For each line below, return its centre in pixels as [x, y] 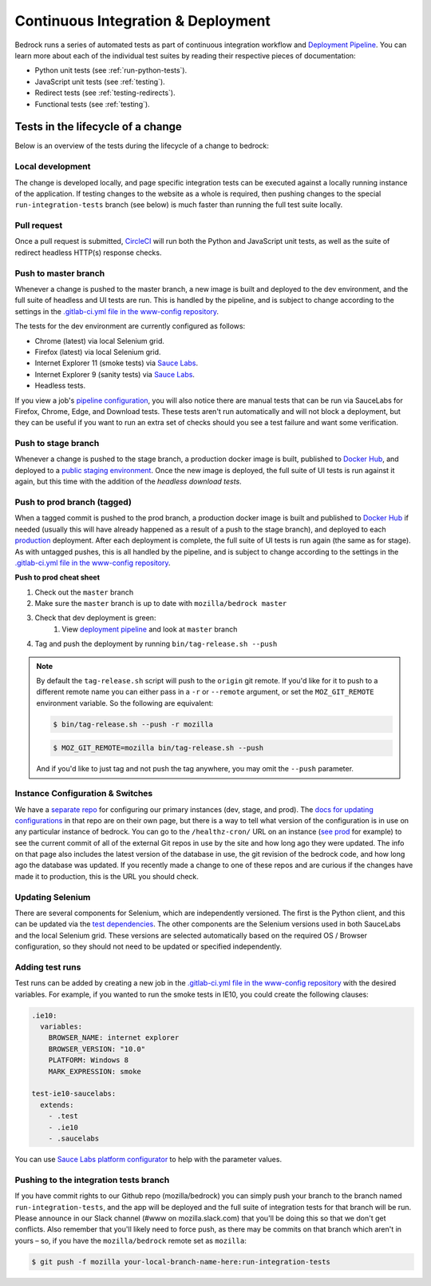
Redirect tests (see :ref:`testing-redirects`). [105, 93]
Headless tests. [60, 386]
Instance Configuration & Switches [84, 794]
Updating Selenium [53, 897]
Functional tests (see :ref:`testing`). [93, 104]
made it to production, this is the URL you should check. [107, 876]
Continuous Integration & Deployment [142, 21]
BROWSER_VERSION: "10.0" [97, 1049]
